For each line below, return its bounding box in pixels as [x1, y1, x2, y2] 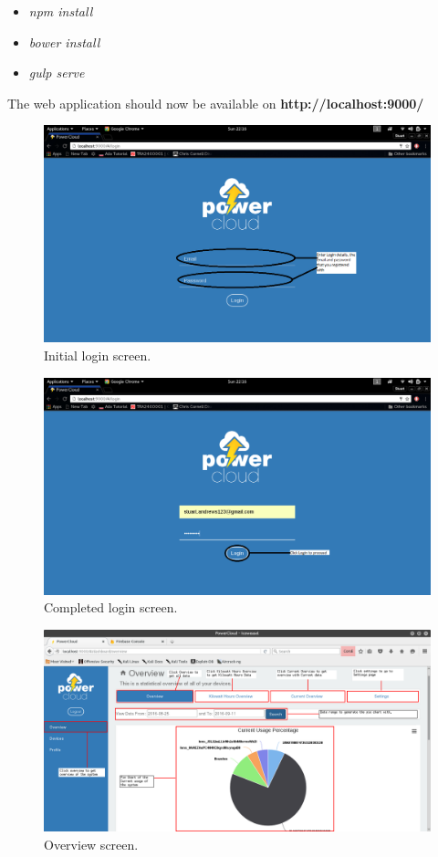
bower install [28, 32, 100, 51]
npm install [28, 2, 93, 20]
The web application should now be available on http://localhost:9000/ [7, 93, 424, 112]
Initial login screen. [44, 346, 151, 365]
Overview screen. [44, 834, 139, 853]
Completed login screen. [44, 598, 178, 617]
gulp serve [28, 63, 85, 82]
